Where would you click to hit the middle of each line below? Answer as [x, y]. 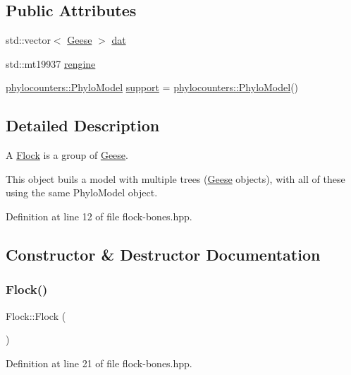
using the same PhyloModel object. [82, 192]
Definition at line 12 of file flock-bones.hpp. [99, 216]
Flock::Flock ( [36, 315]
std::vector [28, 40]
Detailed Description [83, 125]
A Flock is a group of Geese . [67, 155]
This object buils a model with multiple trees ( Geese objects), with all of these [175, 178]
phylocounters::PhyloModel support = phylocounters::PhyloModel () [152, 87]
